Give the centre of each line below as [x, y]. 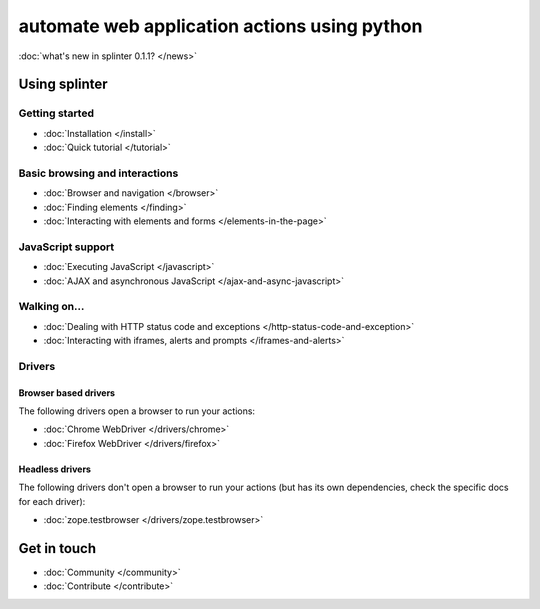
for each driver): [52, 501]
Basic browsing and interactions [98, 173]
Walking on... [51, 307]
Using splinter [63, 84]
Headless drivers [55, 469]
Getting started [56, 113]
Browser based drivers [66, 392]
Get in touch [57, 548]
